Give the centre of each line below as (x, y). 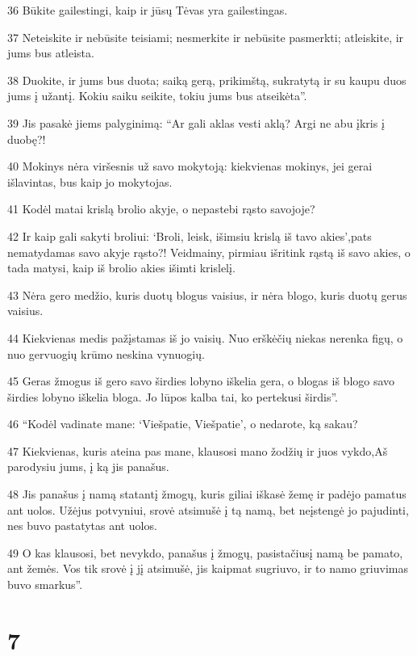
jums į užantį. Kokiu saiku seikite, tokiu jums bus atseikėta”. (157, 96)
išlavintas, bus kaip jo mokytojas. (90, 181)
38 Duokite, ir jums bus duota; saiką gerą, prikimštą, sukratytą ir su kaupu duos (207, 80)
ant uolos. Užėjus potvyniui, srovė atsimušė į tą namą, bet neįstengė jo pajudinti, (208, 509)
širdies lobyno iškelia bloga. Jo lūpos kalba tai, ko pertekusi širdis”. (173, 396)
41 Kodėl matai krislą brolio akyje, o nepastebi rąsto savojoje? (161, 209)
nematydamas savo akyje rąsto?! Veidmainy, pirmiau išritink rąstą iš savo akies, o (209, 252)
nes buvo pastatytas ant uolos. (82, 526)
